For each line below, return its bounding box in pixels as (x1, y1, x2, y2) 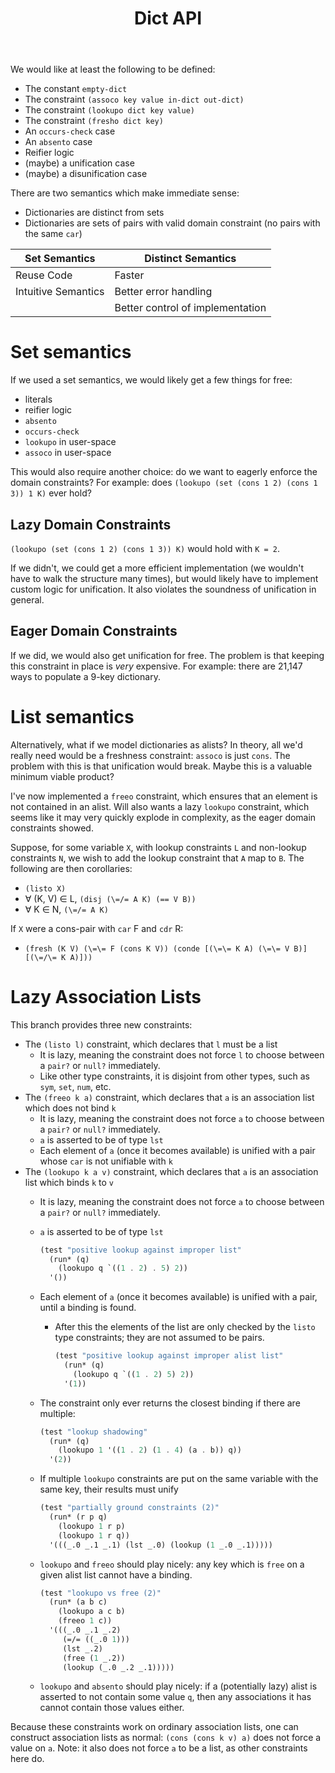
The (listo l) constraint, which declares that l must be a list (24, 1038, 278, 1050)
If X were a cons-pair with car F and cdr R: (10, 922, 184, 934)
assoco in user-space (24, 447, 112, 459)
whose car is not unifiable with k (39, 1155, 173, 1167)
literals (24, 393, 53, 406)
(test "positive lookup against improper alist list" (54, 1351, 284, 1361)
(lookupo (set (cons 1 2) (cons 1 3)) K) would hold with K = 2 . (10, 542, 280, 554)
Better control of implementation (114, 301, 267, 315)
